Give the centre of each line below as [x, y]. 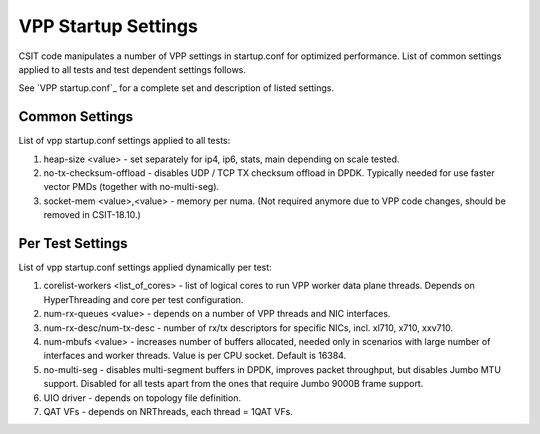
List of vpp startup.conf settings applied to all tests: [124, 141]
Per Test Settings [73, 243]
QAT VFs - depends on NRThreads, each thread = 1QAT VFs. [168, 411]
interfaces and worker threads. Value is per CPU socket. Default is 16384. [195, 356]
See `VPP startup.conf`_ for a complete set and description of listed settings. [176, 88]
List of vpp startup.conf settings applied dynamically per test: [145, 267]
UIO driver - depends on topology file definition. [142, 397]
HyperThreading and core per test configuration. [143, 299]
